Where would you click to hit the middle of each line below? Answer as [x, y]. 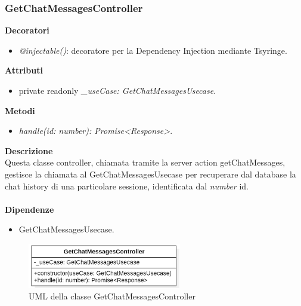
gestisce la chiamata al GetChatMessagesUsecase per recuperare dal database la [150, 174]
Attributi [24, 70]
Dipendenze [30, 209]
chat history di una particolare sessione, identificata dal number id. [127, 186]
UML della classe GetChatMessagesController [112, 296]
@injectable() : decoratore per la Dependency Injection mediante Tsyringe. [153, 50]
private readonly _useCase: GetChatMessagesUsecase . [117, 90]
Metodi [20, 110]
